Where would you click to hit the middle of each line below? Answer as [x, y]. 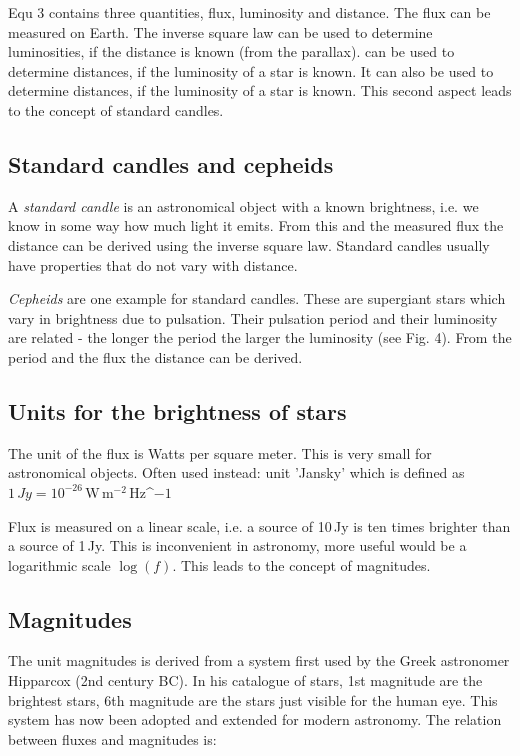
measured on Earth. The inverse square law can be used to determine [220, 31]
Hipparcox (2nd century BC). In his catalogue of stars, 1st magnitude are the [245, 680]
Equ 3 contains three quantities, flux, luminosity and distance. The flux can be [249, 12]
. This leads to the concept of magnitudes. [301, 564]
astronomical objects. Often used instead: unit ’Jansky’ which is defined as [236, 472]
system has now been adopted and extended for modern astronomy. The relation [255, 719]
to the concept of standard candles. [116, 109]
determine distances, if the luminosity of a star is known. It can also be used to [251, 70]
